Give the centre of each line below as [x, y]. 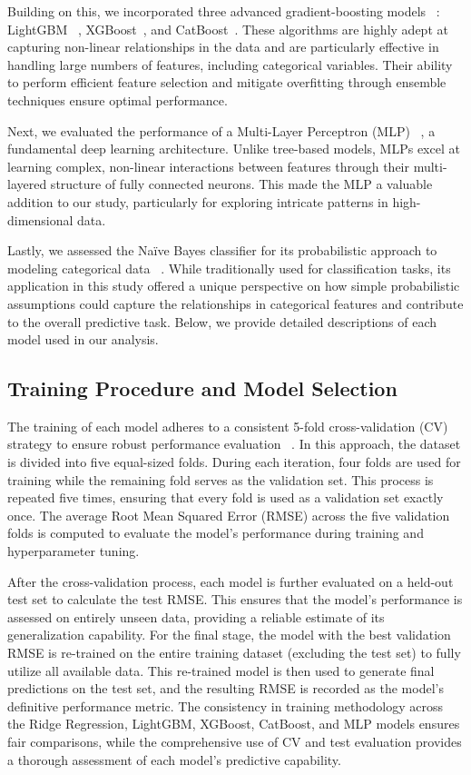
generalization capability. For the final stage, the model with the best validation [229, 635]
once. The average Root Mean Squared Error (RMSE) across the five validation [229, 515]
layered [27, 184]
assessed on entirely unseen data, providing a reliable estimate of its [196, 616]
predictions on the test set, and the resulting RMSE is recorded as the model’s [226, 688]
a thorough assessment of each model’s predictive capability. [174, 759]
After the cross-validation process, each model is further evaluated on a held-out [231, 581]
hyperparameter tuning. [74, 551]
